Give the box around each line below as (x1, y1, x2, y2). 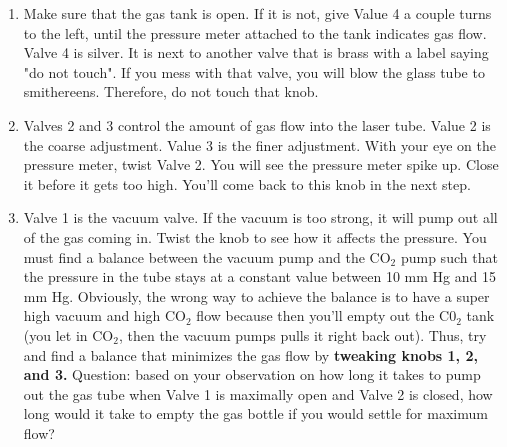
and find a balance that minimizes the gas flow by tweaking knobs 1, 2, (23, 344, 478, 365)
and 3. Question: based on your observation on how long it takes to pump (23, 364, 481, 385)
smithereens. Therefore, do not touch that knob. (23, 81, 319, 102)
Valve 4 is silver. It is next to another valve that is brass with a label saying (23, 42, 489, 63)
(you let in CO (23, 324, 114, 345)
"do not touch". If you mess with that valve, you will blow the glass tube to (23, 61, 485, 82)
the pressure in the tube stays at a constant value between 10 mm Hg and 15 (23, 266, 496, 287)
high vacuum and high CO (23, 305, 186, 326)
